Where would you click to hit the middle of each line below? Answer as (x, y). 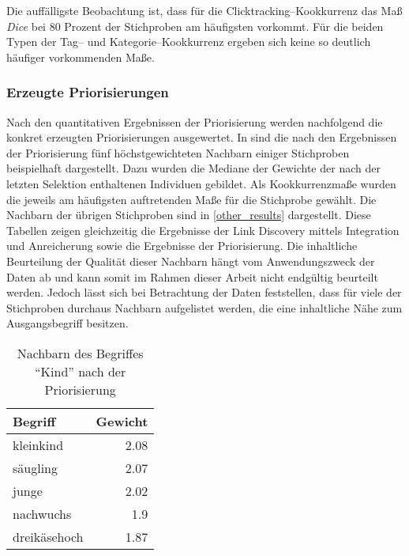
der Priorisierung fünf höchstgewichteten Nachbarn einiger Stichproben (178, 152)
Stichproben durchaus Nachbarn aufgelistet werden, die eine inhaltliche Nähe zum (204, 307)
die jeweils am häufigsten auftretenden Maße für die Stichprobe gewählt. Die (191, 199)
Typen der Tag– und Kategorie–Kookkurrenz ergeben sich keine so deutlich (189, 42)
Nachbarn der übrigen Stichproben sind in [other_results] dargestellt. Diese (189, 215)
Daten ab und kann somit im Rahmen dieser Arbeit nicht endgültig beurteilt (192, 276)
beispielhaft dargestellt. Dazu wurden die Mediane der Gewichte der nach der (193, 168)
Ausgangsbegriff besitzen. (68, 323)
